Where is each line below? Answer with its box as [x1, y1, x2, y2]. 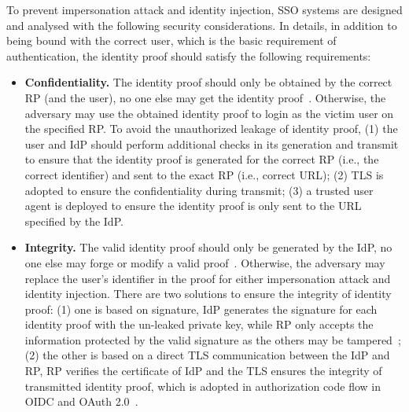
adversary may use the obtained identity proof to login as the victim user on [24, 105, 394, 121]
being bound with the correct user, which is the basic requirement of [6, 32, 337, 49]
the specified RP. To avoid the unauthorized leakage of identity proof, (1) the [24, 120, 398, 137]
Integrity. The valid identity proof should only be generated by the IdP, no [24, 239, 392, 256]
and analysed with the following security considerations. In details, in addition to [6, 17, 397, 33]
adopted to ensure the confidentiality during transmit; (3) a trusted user [24, 182, 374, 198]
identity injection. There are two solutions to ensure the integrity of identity [24, 285, 392, 302]
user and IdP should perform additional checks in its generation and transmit [24, 135, 399, 152]
